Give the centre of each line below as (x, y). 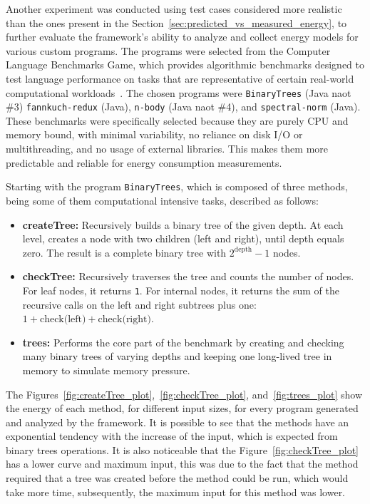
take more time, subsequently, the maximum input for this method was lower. (176, 492)
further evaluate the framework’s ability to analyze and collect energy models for (182, 37)
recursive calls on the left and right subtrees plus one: (139, 304)
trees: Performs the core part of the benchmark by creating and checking (183, 342)
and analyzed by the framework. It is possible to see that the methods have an (178, 422)
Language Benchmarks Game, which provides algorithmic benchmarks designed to (185, 65)
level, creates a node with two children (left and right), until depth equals (183, 238)
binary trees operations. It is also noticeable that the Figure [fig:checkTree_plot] (182, 449)
